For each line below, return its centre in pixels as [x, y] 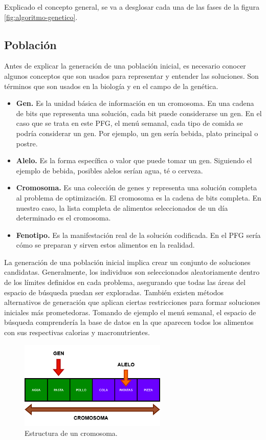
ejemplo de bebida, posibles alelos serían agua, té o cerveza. [109, 170]
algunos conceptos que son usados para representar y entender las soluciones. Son [131, 75]
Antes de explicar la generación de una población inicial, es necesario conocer [125, 66]
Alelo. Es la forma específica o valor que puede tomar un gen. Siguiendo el [134, 160]
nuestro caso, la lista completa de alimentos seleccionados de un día [122, 207]
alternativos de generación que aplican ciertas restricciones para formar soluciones [132, 302]
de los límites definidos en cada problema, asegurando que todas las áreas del [125, 282]
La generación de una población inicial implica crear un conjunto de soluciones [127, 262]
